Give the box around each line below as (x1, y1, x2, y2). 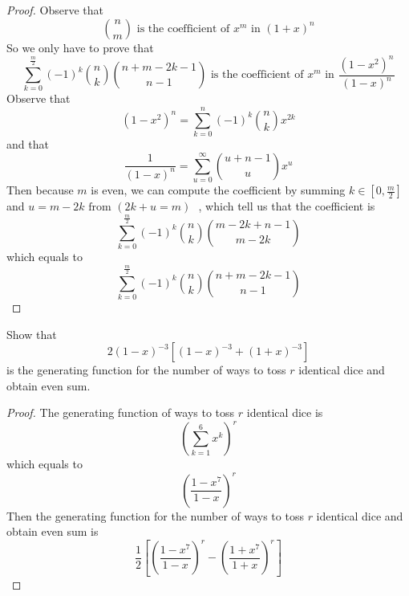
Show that (6, 325, 57, 342)
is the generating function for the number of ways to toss (6, 361, 286, 378)
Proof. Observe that (6, 2, 104, 18)
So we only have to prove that (6, 39, 154, 55)
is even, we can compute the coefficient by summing (91, 182, 346, 198)
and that (6, 136, 49, 153)
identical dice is (246, 404, 323, 421)
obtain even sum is (6, 523, 99, 540)
